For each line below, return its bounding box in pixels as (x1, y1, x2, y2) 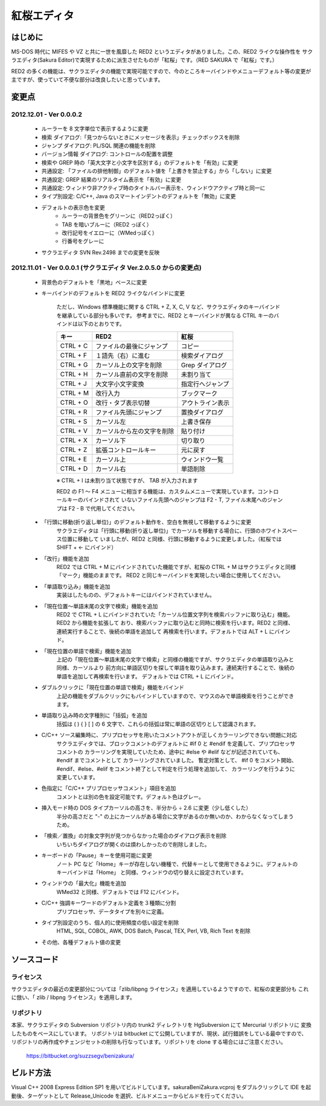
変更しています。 (56, 774, 99, 781)
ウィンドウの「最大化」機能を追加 (41, 879, 126, 887)
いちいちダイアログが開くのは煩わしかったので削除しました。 (56, 840, 210, 848)
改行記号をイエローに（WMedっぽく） (62, 229, 158, 236)
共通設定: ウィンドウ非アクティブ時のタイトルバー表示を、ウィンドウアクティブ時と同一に (41, 184, 266, 191)
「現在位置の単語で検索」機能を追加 (41, 647, 132, 655)
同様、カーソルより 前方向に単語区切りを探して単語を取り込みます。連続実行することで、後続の (56, 664, 295, 672)
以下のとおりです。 (77, 320, 125, 327)
